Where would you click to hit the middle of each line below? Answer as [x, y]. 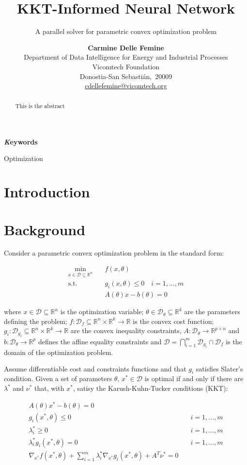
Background [45, 229]
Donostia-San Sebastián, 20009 [126, 76]
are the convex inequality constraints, [126, 330]
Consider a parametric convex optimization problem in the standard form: [114, 252]
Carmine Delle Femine [126, 47]
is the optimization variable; [102, 312]
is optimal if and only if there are [194, 378]
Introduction [47, 191]
